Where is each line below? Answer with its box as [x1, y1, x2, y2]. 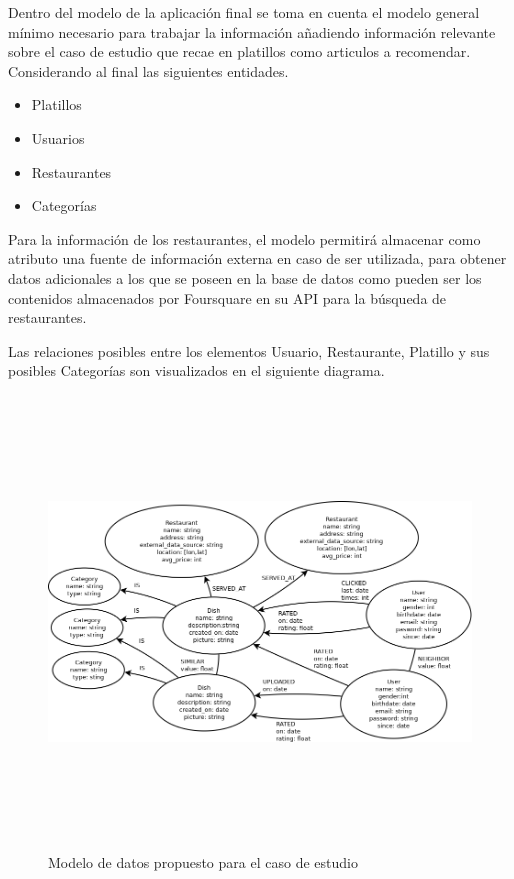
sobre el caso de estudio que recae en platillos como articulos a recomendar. [8, 41, 471, 62]
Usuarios [31, 127, 85, 148]
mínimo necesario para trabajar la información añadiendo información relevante [8, 21, 496, 42]
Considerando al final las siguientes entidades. [8, 60, 289, 81]
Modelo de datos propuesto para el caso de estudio [48, 852, 358, 873]
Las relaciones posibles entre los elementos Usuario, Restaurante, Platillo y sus [8, 340, 490, 361]
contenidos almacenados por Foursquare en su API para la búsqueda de [8, 287, 447, 308]
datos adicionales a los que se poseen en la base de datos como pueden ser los [8, 267, 482, 288]
